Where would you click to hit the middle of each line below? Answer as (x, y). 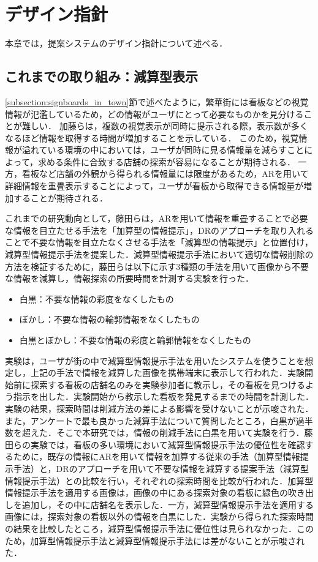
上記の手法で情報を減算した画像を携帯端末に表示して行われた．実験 (167, 373)
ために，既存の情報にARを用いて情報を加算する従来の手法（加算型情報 (157, 456)
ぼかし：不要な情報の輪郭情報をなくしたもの (109, 319)
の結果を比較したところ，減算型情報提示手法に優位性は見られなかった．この (159, 528)
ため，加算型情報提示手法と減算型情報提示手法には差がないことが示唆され (155, 540)
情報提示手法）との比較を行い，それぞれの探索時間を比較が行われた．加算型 (159, 480)
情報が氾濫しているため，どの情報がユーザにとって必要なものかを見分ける (154, 114)
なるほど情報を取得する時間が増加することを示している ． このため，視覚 (152, 137)
